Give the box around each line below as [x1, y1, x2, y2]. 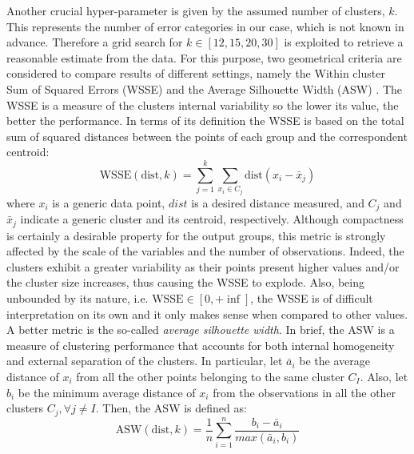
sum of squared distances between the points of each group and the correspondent [6, 127, 408, 144]
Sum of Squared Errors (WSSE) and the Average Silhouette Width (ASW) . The [6, 80, 403, 97]
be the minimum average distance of [18, 384, 196, 400]
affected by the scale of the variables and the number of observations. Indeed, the [6, 243, 404, 259]
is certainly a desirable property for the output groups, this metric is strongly [6, 227, 386, 243]
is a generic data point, [52, 194, 165, 211]
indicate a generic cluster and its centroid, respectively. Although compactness [20, 211, 404, 227]
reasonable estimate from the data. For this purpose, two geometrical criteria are [6, 49, 402, 66]
